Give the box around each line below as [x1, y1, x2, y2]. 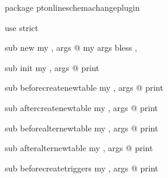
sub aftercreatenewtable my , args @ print [5, 101, 158, 113]
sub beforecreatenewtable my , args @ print [5, 81, 163, 94]
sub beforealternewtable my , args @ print [5, 121, 158, 134]
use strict [5, 21, 39, 33]
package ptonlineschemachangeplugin [5, 1, 140, 13]
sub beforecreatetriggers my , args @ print [5, 161, 158, 174]
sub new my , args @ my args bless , [5, 41, 138, 54]
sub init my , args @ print [5, 61, 99, 73]
